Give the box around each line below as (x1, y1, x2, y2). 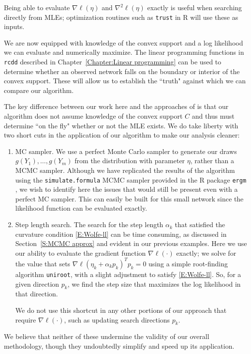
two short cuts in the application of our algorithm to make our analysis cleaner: (4, 130, 240, 140)
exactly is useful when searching (147, 2, 242, 12)
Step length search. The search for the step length (15, 219, 163, 230)
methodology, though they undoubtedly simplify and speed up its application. (4, 340, 235, 351)
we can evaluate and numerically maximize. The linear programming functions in (4, 47, 244, 57)
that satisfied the (175, 219, 225, 230)
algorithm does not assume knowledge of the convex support (4, 111, 183, 121)
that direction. (15, 289, 58, 299)
